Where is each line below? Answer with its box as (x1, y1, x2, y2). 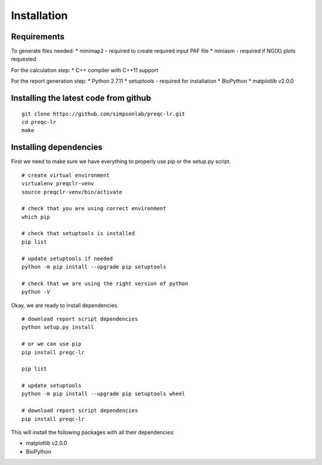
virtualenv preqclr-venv (21, 180, 94, 187)
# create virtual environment (21, 171, 110, 179)
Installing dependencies (11, 142, 103, 152)
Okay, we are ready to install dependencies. (11, 301, 119, 309)
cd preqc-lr (21, 119, 57, 126)
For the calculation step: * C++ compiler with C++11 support (11, 66, 159, 74)
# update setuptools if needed (21, 255, 113, 262)
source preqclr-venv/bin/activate (21, 188, 122, 195)
